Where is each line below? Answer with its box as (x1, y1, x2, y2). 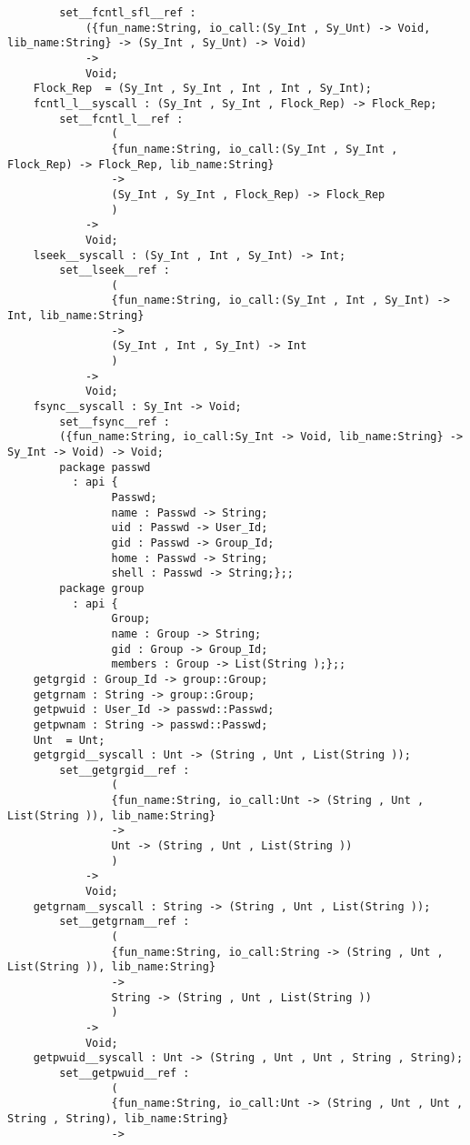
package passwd (59, 460, 151, 474)
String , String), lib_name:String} (7, 1111, 229, 1125)
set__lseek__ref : (59, 264, 170, 277)
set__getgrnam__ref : (59, 915, 190, 929)
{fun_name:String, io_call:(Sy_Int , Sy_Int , (111, 142, 398, 156)
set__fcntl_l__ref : (59, 112, 184, 126)
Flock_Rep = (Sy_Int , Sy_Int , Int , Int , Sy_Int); (33, 82, 372, 95)
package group (59, 581, 145, 595)
